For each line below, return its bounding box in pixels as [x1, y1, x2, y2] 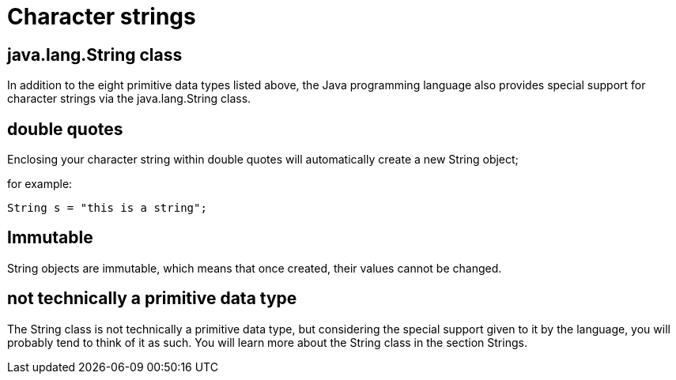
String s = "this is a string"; [7, 201, 207, 215]
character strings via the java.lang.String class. [7, 92, 251, 106]
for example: [7, 177, 73, 191]
